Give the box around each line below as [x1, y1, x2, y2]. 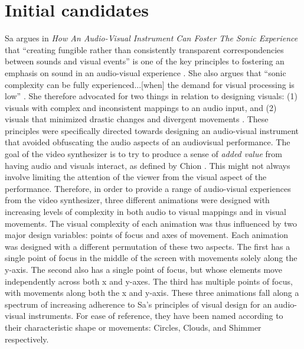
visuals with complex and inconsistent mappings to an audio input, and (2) [5, 101, 277, 113]
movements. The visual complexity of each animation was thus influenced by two [5, 217, 297, 229]
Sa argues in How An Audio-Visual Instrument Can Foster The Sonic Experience [5, 32, 298, 44]
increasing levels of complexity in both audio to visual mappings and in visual [5, 206, 286, 218]
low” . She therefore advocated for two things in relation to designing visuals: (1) [5, 90, 298, 102]
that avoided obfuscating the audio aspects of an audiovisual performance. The [5, 136, 290, 148]
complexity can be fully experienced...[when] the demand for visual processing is [5, 78, 295, 90]
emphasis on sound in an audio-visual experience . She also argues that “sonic [5, 66, 286, 79]
